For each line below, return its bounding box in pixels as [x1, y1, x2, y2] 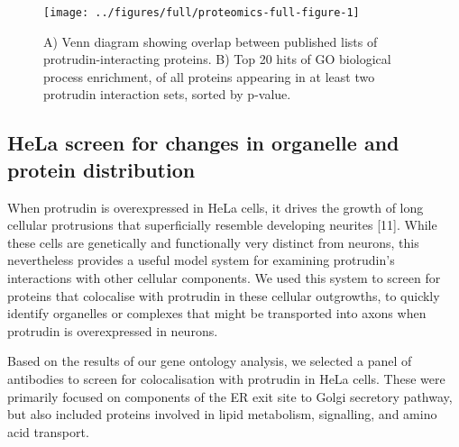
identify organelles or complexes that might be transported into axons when [7, 304, 427, 323]
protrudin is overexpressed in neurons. [7, 321, 218, 340]
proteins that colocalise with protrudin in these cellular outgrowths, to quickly [7, 286, 440, 305]
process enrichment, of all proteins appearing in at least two [43, 67, 375, 86]
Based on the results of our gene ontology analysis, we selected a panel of [7, 351, 412, 370]
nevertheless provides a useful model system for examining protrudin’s [7, 251, 395, 269]
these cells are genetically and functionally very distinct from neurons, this [7, 233, 419, 251]
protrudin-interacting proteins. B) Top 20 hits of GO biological [43, 50, 391, 68]
